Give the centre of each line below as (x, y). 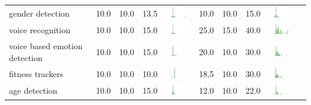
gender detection (39, 13)
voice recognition (40, 30)
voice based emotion (46, 46)
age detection (33, 90)
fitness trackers (36, 73)
